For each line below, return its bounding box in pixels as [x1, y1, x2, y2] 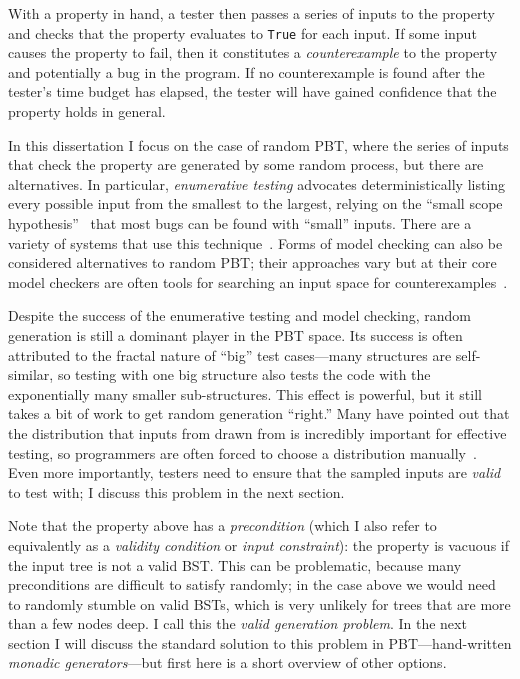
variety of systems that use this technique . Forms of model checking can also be [8, 232, 503, 253]
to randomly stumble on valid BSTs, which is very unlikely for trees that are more [8, 593, 511, 614]
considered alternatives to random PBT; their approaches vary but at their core [8, 252, 497, 273]
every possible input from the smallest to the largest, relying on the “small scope [8, 193, 503, 214]
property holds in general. [8, 101, 166, 122]
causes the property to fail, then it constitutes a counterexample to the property [8, 42, 498, 63]
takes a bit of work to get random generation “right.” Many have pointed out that [8, 403, 510, 424]
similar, [8, 364, 54, 385]
